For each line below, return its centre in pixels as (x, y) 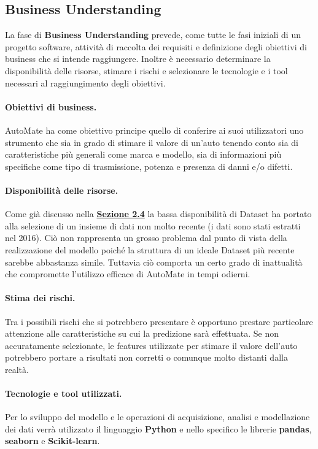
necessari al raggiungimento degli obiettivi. (85, 83)
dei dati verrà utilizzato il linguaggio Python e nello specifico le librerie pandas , (158, 428)
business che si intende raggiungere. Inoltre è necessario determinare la (138, 59)
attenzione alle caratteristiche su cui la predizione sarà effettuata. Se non (142, 333)
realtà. (17, 369)
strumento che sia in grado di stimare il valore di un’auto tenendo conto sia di (152, 142)
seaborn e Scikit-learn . (52, 441)
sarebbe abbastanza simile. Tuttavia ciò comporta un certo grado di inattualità (154, 262)
